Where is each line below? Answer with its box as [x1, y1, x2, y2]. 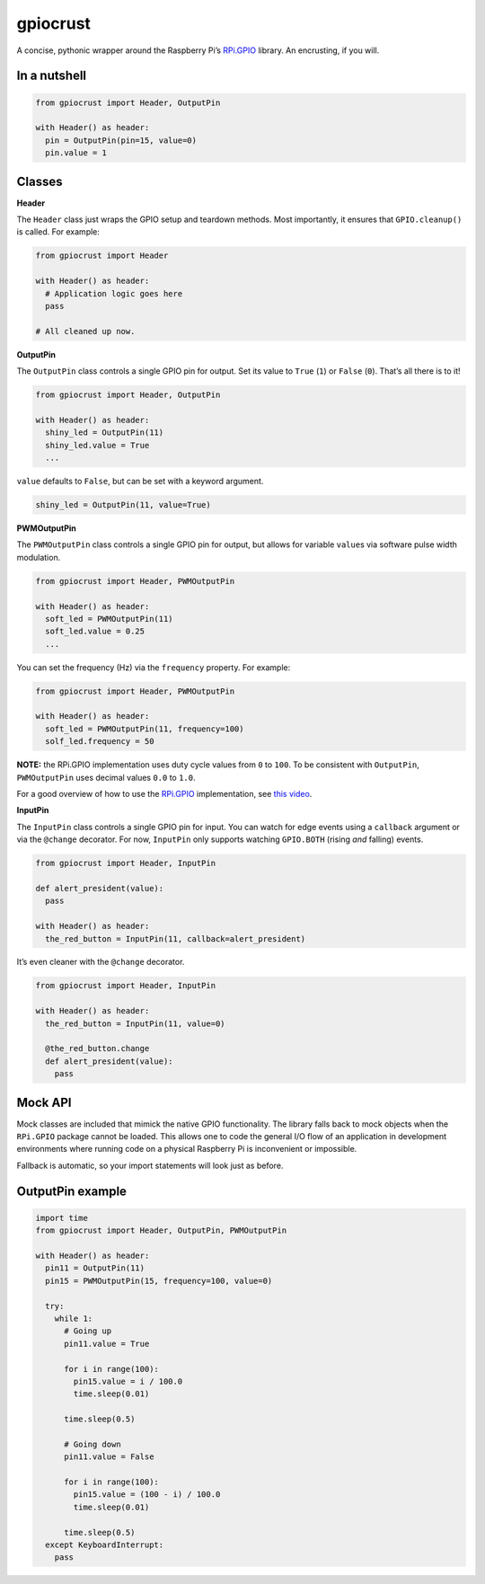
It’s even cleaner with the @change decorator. [16, 957, 185, 968]
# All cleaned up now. [35, 326, 136, 336]
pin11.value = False [64, 1452, 154, 1462]
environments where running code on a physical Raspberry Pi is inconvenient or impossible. [16, 1144, 357, 1155]
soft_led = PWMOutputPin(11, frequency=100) [45, 723, 244, 734]
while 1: [54, 1314, 93, 1323]
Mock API [16, 1094, 72, 1110]
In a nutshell [16, 68, 87, 84]
